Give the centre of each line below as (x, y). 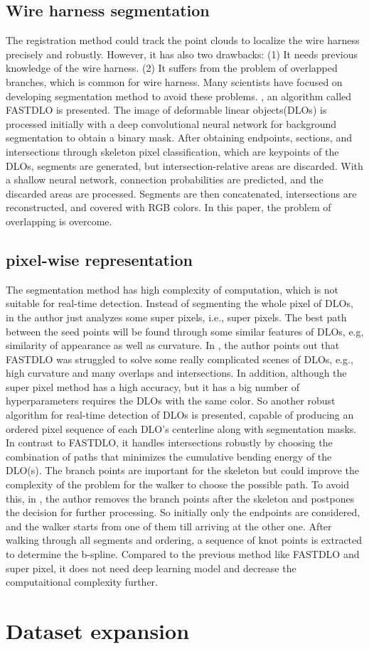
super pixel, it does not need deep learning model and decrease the (151, 568)
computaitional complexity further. (82, 582)
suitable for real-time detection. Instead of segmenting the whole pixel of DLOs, (180, 303)
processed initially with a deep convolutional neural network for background (171, 123)
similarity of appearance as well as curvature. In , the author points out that (173, 345)
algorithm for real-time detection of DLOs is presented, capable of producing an (180, 415)
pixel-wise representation (99, 259)
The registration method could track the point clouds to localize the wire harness (183, 40)
